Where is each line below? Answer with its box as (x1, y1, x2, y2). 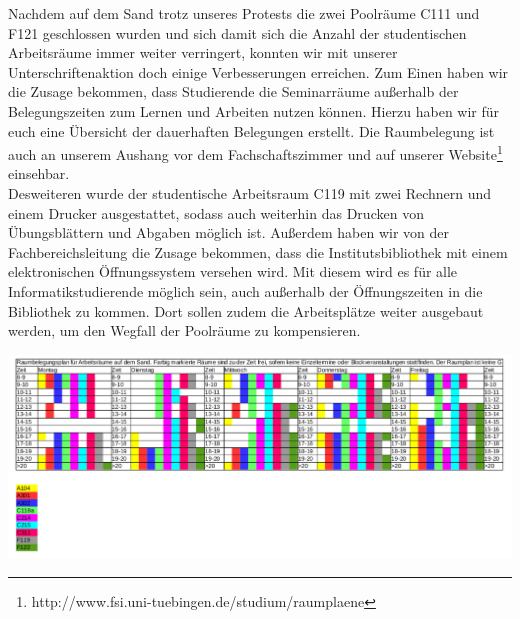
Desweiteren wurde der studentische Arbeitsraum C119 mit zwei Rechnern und (8, 183, 492, 203)
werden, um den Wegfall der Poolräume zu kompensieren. (8, 320, 361, 341)
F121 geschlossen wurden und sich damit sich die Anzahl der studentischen (8, 22, 467, 43)
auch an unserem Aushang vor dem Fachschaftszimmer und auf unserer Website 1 (8, 141, 503, 164)
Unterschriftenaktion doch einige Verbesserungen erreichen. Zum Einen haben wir (8, 61, 509, 82)
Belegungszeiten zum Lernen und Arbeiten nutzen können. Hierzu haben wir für (8, 100, 500, 121)
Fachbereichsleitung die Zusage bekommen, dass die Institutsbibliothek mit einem (8, 241, 508, 262)
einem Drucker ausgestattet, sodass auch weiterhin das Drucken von (8, 202, 424, 223)
